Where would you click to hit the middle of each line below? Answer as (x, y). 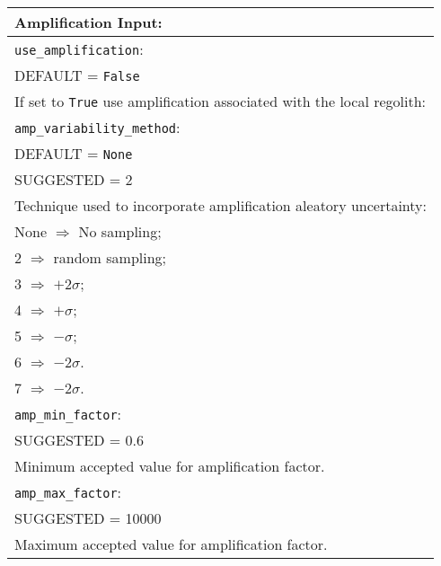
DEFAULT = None (74, 153)
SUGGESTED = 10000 (88, 518)
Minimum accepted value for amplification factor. (170, 466)
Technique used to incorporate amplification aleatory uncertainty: (220, 205)
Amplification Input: (88, 22)
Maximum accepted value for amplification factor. (171, 544)
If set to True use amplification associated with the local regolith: (220, 101)
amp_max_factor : (68, 492)
